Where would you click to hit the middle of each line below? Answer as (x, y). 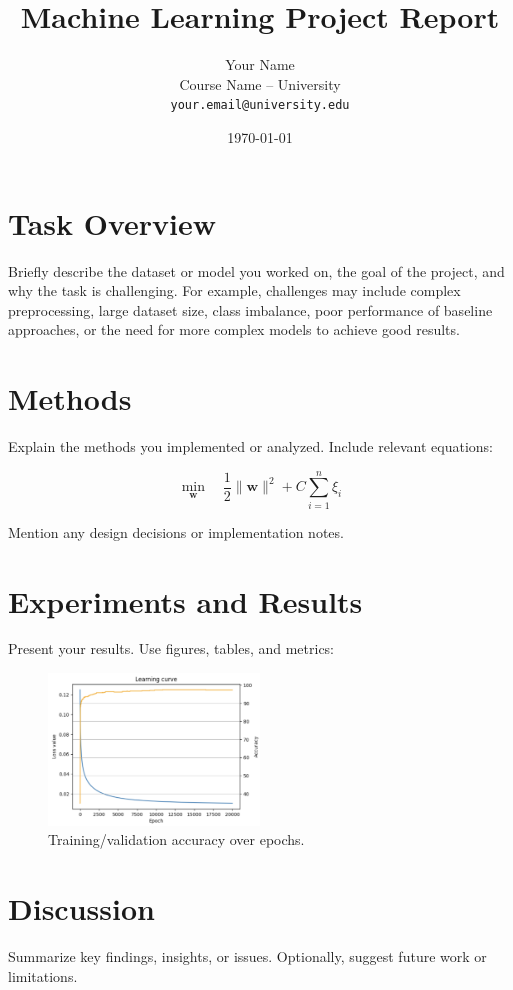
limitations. (43, 975)
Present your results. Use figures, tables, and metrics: (171, 648)
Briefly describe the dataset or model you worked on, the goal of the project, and (256, 270)
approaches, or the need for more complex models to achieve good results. (234, 329)
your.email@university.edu (260, 105)
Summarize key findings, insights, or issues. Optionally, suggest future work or (247, 956)
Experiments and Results (185, 600)
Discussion (81, 908)
